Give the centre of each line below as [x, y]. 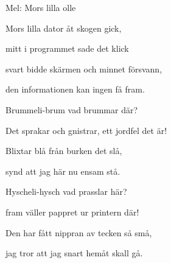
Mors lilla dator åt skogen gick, [64, 28]
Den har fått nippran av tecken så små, [79, 232]
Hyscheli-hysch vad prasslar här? [66, 191]
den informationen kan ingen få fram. [75, 89]
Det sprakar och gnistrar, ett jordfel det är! [86, 130]
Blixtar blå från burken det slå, [64, 151]
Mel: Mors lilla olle [41, 7]
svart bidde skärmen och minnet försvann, [84, 68]
